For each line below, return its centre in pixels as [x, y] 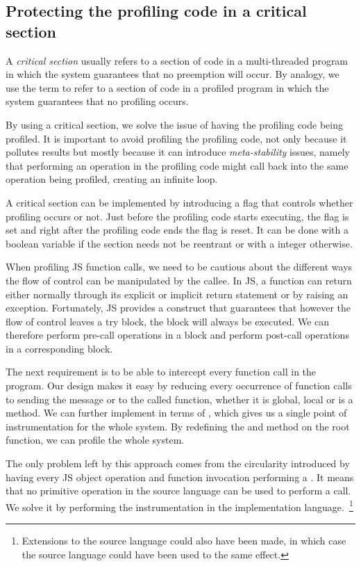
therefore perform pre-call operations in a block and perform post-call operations [177, 335]
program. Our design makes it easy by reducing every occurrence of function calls [179, 386]
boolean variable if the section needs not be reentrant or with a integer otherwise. [179, 243]
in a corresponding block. [59, 348]
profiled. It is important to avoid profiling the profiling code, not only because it [176, 138]
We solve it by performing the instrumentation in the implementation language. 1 [179, 506]
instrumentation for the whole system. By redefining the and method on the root [178, 426]
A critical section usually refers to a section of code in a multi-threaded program [177, 60]
